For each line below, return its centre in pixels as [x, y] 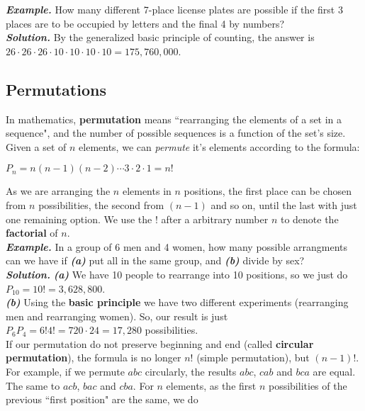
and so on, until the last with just [284, 204]
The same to [33, 385]
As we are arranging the [58, 191]
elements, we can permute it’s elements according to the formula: [219, 146]
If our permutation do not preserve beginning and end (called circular [160, 343]
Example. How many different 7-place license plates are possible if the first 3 [174, 9]
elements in [147, 191]
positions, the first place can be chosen [268, 191]
